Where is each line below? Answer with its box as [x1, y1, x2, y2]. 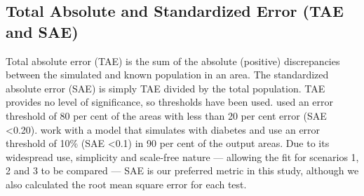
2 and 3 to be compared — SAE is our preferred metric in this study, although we [6, 163, 359, 178]
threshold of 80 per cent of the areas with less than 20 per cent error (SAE [6, 108, 327, 122]
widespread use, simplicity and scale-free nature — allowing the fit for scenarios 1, [6, 149, 359, 164]
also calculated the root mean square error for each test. [6, 176, 247, 191]
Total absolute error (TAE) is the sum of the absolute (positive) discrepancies [6, 53, 340, 68]
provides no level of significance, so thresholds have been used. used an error [6, 94, 334, 109]
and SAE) [6, 20, 79, 42]
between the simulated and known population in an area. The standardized [6, 67, 329, 82]
